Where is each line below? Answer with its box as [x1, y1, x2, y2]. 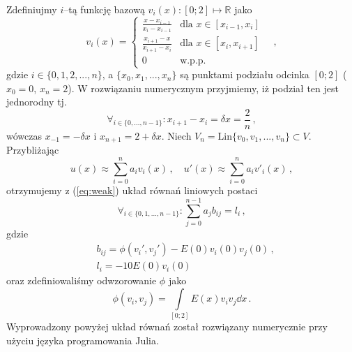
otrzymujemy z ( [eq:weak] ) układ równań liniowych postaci [6, 183, 258, 198]
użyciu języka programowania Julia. [6, 333, 159, 347]
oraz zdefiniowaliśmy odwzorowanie [6, 273, 157, 288]
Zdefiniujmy [6, 2, 57, 16]
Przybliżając [6, 142, 59, 157]
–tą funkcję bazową [63, 2, 145, 16]
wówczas [6, 128, 42, 142]
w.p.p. [180, 55, 206, 66]
